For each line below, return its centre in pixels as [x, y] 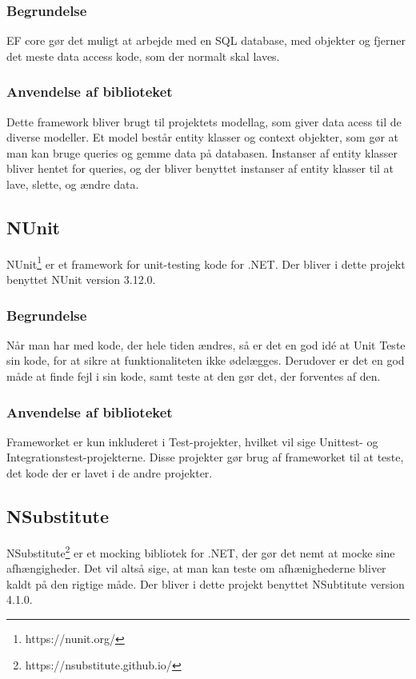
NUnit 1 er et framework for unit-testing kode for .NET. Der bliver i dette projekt [206, 262]
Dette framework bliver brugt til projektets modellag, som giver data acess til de [204, 121]
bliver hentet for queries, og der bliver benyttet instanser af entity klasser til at [200, 168]
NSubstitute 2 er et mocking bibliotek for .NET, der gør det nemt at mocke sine [201, 551]
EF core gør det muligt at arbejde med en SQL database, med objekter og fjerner [206, 40]
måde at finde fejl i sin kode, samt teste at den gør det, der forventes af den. [194, 376]
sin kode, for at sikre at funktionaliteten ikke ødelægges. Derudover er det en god [206, 360]
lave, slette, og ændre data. [73, 184]
